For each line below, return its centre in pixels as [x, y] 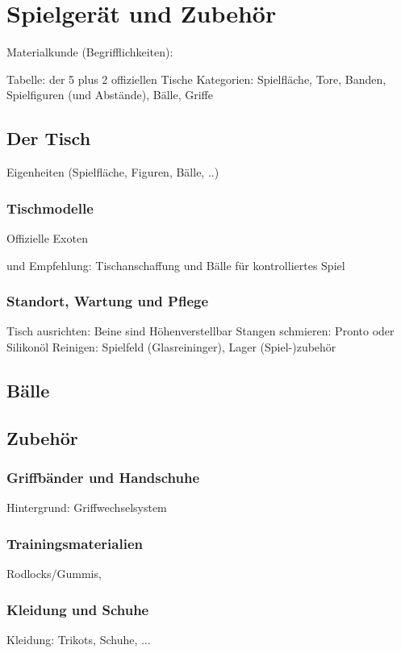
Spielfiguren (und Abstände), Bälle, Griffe [110, 95]
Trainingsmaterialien [75, 543]
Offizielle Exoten [47, 237]
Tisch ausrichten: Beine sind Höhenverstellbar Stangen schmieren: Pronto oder [200, 331]
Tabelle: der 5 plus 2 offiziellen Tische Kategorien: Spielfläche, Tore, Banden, [196, 79]
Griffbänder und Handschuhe [103, 477]
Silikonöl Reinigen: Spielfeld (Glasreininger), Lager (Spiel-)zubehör [171, 346]
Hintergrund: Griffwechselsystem [87, 507]
